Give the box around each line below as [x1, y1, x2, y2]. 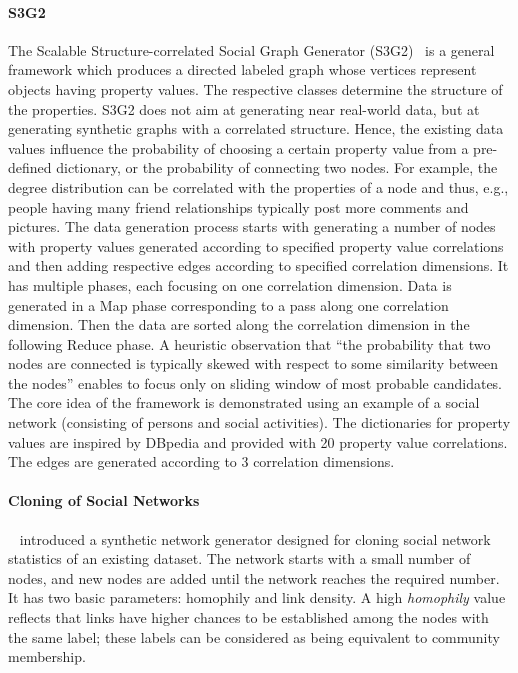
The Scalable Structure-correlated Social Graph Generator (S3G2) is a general [8, 39, 495, 60]
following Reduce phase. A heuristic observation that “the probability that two [8, 333, 491, 354]
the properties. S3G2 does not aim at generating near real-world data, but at [8, 98, 480, 119]
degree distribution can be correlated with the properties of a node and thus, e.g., [8, 176, 509, 197]
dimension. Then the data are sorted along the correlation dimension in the [8, 314, 470, 335]
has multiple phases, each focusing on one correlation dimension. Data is [8, 274, 452, 295]
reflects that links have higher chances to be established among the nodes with [8, 607, 489, 628]
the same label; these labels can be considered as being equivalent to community [8, 626, 500, 647]
